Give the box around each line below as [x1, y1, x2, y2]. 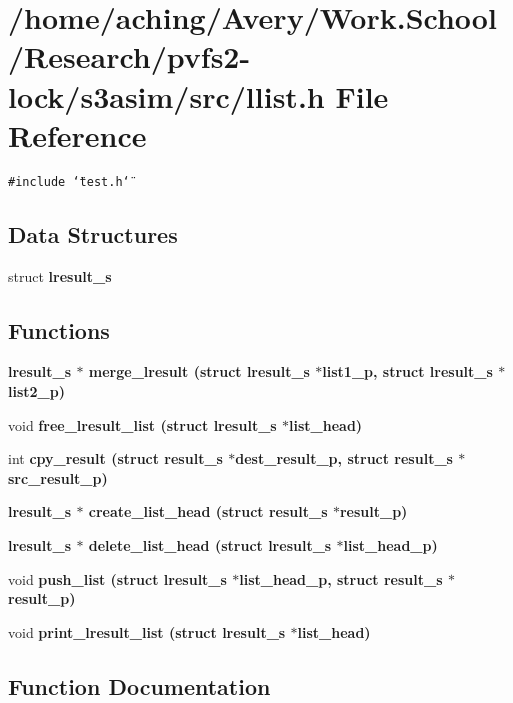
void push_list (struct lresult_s [8, 568, 227, 589]
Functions [8, 314, 110, 345]
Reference [8, 114, 147, 155]
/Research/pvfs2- [8, 36, 251, 77]
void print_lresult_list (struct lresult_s [8, 621, 286, 642]
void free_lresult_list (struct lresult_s [8, 414, 277, 435]
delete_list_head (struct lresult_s [88, 534, 332, 555]
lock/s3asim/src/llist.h [8, 75, 325, 116]
